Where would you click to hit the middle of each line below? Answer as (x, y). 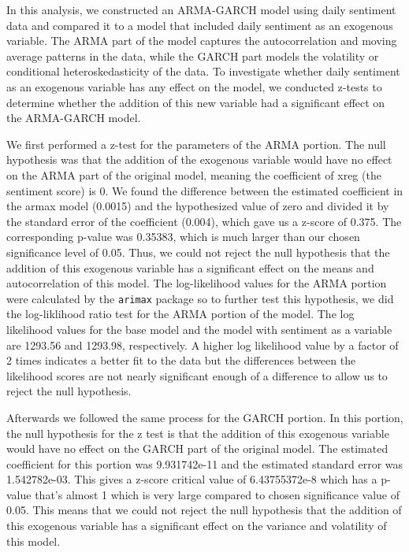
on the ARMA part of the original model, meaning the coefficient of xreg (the (194, 174)
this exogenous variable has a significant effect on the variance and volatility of (197, 526)
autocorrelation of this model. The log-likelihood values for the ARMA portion (197, 283)
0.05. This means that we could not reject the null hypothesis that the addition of (204, 510)
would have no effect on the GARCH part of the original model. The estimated (197, 448)
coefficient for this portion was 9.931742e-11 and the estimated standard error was (205, 463)
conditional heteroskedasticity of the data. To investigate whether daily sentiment (203, 71)
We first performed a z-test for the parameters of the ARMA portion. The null (196, 144)
